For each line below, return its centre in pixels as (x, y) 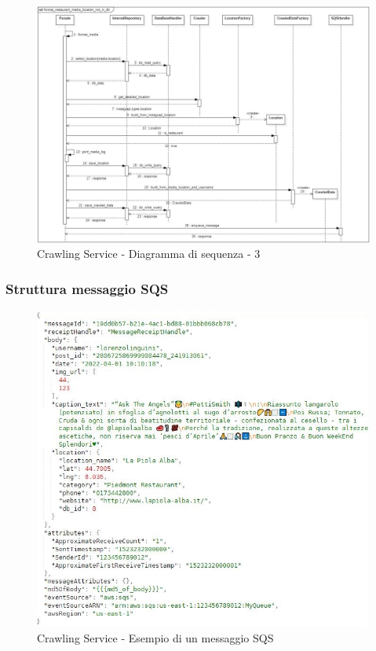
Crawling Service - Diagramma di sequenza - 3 (149, 254)
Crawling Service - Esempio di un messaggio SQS (155, 637)
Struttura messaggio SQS (87, 288)
